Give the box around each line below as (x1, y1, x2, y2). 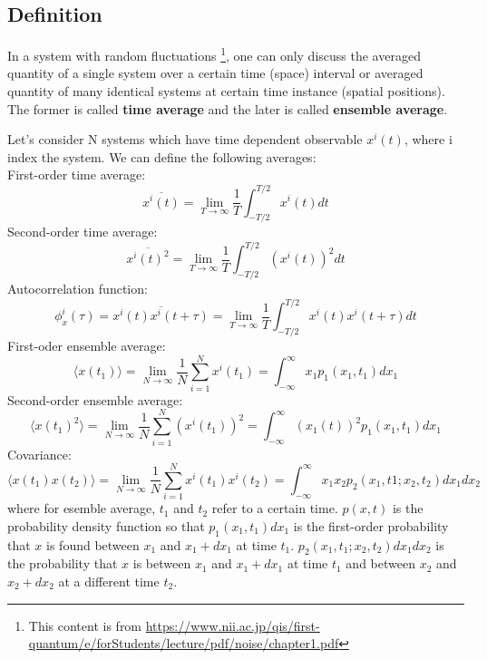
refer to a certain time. (211, 499, 338, 518)
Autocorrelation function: (7, 279, 148, 298)
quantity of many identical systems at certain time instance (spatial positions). (7, 82, 445, 101)
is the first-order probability (293, 516, 449, 535)
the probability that (7, 554, 118, 573)
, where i (404, 130, 453, 149)
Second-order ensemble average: (7, 390, 183, 409)
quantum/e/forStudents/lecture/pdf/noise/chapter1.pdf (28, 634, 339, 653)
